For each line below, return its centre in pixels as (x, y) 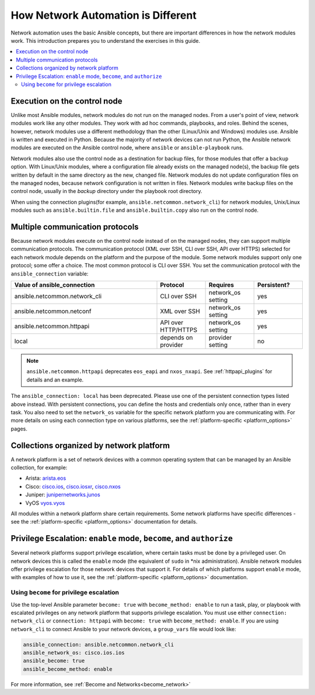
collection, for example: (39, 467)
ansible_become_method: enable (68, 669)
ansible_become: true (54, 661)
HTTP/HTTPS (179, 329)
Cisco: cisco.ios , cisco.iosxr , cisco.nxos (73, 486)
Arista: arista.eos (46, 478)
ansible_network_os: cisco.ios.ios (74, 653)
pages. (19, 429)
